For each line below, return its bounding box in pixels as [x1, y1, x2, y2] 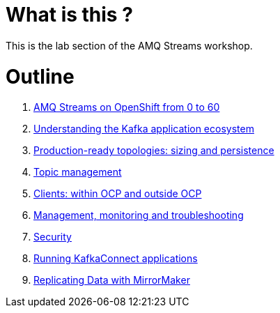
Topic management [33, 166, 122, 178]
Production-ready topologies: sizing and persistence [33, 144, 274, 157]
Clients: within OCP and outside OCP [33, 188, 202, 200]
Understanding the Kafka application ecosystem [33, 123, 254, 135]
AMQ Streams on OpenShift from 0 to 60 [33, 101, 220, 114]
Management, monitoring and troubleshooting [33, 209, 244, 222]
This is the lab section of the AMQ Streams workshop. [6, 39, 253, 52]
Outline [6, 64, 75, 89]
